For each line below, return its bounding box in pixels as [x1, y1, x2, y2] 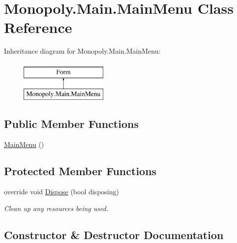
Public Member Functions [4, 116, 139, 131]
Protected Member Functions [4, 163, 157, 179]
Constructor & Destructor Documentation [4, 227, 224, 242]
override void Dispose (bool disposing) [4, 186, 119, 197]
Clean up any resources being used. [4, 203, 109, 213]
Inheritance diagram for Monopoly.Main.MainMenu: [4, 46, 161, 56]
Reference [4, 17, 72, 37]
